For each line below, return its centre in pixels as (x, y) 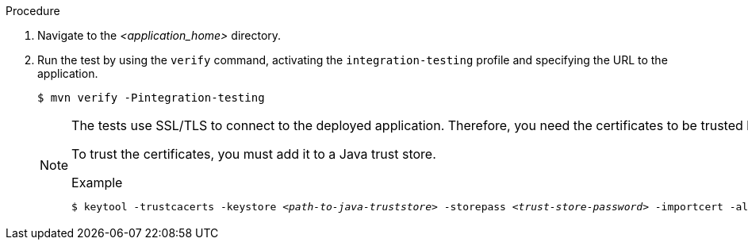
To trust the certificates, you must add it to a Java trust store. (254, 154)
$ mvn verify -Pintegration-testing (151, 98)
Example (97, 183)
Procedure (33, 11)
